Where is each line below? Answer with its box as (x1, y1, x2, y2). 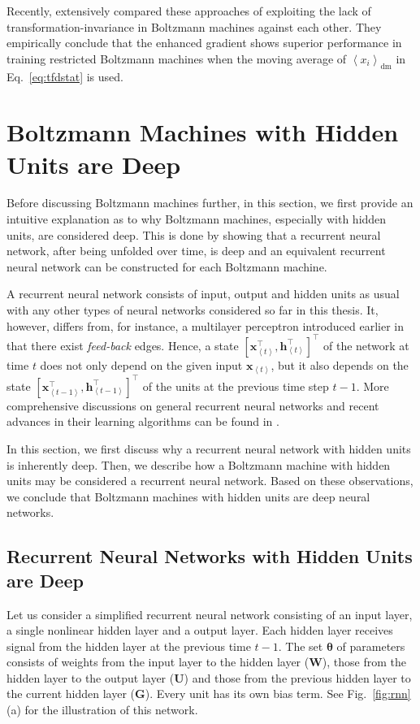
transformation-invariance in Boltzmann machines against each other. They (6, 18, 382, 35)
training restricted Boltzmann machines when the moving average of (6, 50, 347, 67)
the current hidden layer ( (6, 685, 136, 702)
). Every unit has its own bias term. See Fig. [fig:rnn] (145, 685, 411, 702)
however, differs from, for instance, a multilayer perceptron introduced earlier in (6, 317, 405, 334)
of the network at (323, 336, 409, 353)
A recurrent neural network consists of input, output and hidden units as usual (6, 285, 400, 302)
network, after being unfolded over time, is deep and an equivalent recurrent (6, 242, 386, 259)
